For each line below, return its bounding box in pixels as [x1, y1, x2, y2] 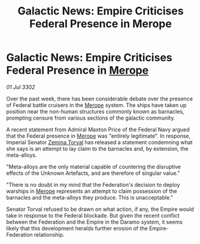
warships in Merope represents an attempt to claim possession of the [6, 188, 177, 195]
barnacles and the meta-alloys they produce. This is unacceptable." [6, 194, 174, 201]
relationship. [34, 231, 65, 238]
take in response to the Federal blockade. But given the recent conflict [6, 212, 180, 219]
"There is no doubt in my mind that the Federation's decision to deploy [6, 181, 180, 188]
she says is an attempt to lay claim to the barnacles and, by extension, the [6, 145, 189, 152]
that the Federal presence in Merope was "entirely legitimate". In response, [6, 132, 191, 139]
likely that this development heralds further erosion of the [6, 224, 148, 232]
